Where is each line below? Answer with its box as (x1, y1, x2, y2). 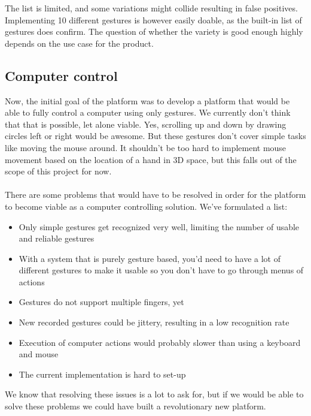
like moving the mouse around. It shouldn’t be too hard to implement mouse (5, 141, 286, 153)
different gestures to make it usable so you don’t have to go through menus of (19, 264, 304, 276)
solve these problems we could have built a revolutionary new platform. (5, 400, 266, 412)
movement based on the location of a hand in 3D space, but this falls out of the (5, 153, 297, 165)
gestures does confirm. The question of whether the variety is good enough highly (5, 25, 303, 38)
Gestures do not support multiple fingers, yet (19, 296, 184, 308)
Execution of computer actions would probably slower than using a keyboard (19, 336, 301, 348)
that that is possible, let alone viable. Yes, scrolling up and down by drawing (5, 117, 286, 130)
